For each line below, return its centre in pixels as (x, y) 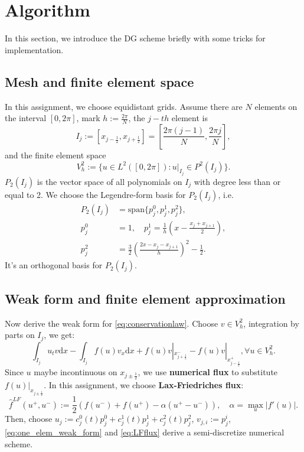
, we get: (59, 335)
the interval (26, 118)
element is (189, 118)
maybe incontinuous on (76, 372)
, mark (88, 118)
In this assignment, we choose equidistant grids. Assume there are (124, 106)
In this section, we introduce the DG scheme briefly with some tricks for (135, 38)
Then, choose (29, 419)
